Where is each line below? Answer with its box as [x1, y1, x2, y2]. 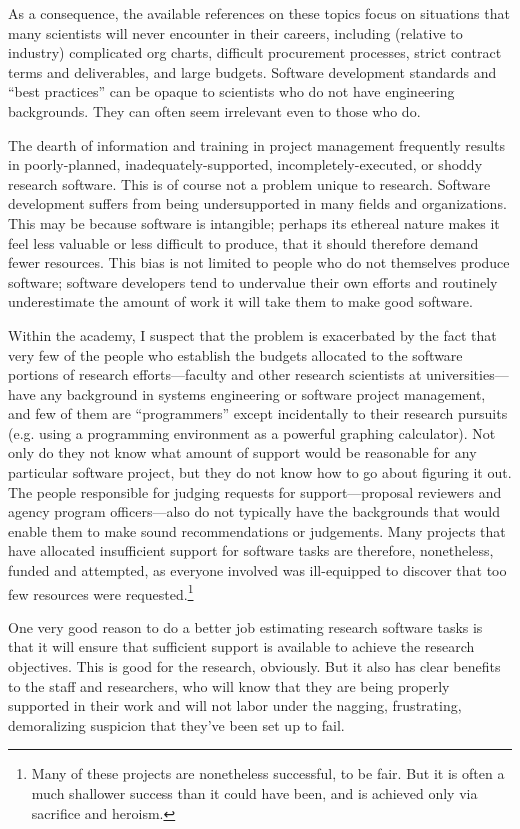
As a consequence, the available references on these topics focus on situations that [8, 3, 510, 23]
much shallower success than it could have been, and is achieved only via [31, 783, 478, 804]
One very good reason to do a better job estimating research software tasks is [8, 616, 483, 637]
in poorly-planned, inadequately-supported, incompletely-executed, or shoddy [8, 154, 483, 175]
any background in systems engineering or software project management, [40, 383, 486, 404]
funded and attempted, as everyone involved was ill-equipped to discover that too [8, 560, 507, 581]
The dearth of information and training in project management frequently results [8, 134, 506, 155]
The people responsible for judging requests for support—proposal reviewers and [8, 481, 502, 502]
